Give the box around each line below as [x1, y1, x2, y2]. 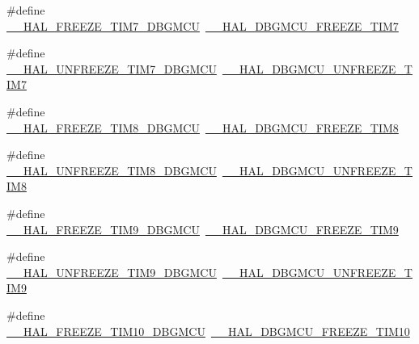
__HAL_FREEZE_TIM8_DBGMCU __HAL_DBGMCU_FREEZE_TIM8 [6, 119, 399, 136]
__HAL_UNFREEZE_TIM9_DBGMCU [6, 263, 217, 280]
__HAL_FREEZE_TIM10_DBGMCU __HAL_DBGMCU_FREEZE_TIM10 [6, 322, 410, 339]
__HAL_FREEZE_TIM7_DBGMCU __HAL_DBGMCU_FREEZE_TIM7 [6, 17, 399, 34]
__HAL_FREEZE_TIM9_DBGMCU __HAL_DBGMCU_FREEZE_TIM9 [6, 220, 399, 237]
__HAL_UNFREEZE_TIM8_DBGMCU [6, 162, 217, 178]
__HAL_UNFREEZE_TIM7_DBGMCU [6, 60, 217, 77]
